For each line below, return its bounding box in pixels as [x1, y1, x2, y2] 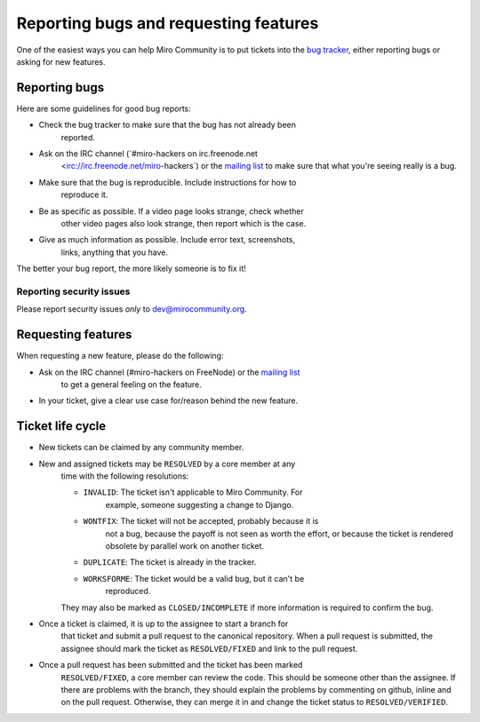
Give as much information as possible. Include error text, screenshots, [38, 234, 296, 245]
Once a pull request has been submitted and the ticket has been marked [38, 660, 303, 670]
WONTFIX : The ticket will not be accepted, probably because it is [83, 516, 319, 527]
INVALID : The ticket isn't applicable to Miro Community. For [83, 487, 303, 497]
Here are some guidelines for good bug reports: [16, 103, 191, 114]
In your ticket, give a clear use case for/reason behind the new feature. [38, 395, 298, 406]
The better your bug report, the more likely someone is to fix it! [16, 263, 246, 274]
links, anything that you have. [60, 247, 169, 258]
